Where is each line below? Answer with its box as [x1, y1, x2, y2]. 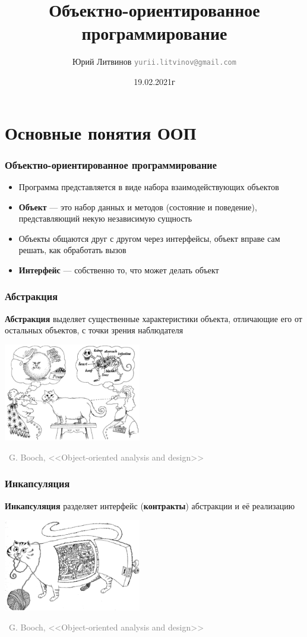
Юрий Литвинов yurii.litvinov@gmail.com [72, 55, 236, 68]
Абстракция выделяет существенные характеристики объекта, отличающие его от [5, 312, 302, 324]
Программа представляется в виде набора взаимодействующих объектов [18, 180, 279, 193]
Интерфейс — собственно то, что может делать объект [18, 263, 219, 276]
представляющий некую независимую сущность [18, 212, 192, 225]
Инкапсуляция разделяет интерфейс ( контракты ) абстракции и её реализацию [5, 499, 295, 512]
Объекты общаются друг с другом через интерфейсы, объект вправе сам [18, 232, 280, 244]
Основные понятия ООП [5, 120, 197, 144]
